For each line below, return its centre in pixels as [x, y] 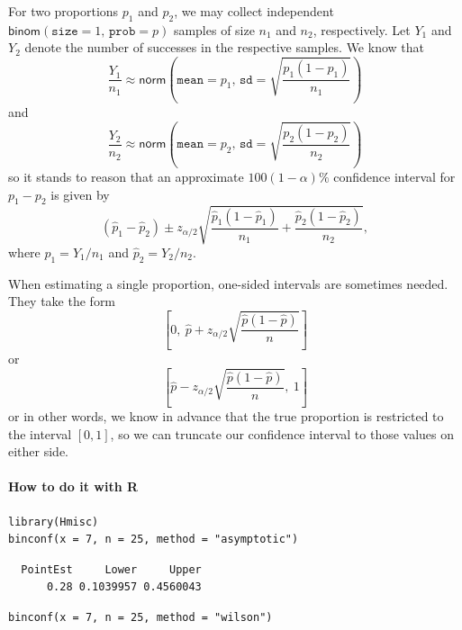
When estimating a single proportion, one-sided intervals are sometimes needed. [228, 283]
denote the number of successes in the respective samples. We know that [224, 47]
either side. [39, 451]
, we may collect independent [254, 11]
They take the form [62, 301]
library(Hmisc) [54, 522]
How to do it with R [73, 486]
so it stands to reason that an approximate [126, 177]
